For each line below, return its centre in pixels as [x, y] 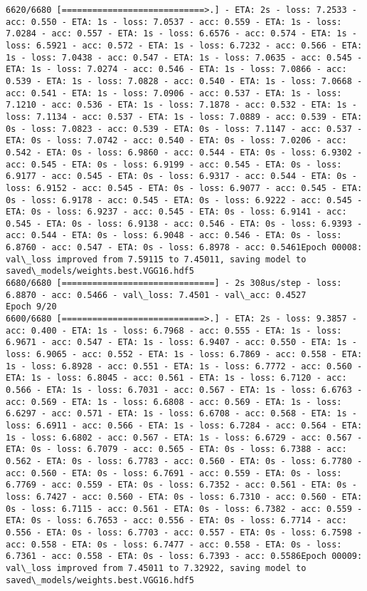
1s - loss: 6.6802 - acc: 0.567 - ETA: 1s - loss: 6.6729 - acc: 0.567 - [184, 437]
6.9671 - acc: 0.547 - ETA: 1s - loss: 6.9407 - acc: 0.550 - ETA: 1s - [181, 343]
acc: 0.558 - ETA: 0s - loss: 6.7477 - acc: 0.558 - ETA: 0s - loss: [174, 544]
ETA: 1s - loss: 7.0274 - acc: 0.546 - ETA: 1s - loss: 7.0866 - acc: [176, 70]
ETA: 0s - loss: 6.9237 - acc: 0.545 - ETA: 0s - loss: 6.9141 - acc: [176, 212]
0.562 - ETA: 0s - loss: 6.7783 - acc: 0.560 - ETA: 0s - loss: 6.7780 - [184, 461]
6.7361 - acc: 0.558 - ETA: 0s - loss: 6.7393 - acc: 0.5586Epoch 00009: [184, 556]
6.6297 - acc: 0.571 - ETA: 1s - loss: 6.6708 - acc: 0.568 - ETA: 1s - [181, 414]
